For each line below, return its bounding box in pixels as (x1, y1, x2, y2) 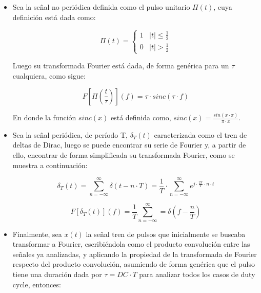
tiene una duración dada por (12, 268, 102, 279)
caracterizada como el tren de (154, 129, 247, 140)
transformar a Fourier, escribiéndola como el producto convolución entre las (12, 239, 250, 249)
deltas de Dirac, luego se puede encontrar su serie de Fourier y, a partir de (12, 139, 246, 150)
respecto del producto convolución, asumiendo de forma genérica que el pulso (12, 259, 255, 269)
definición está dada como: (12, 11, 96, 22)
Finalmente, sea (12, 228, 62, 239)
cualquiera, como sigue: (12, 70, 86, 81)
